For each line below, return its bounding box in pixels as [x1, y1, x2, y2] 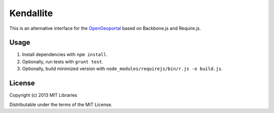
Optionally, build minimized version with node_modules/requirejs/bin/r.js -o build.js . [22, 66, 223, 72]
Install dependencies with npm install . [22, 51, 108, 58]
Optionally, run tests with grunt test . [22, 59, 104, 65]
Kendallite [9, 8, 53, 19]
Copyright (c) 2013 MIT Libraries [9, 92, 78, 98]
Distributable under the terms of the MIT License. [9, 101, 113, 107]
